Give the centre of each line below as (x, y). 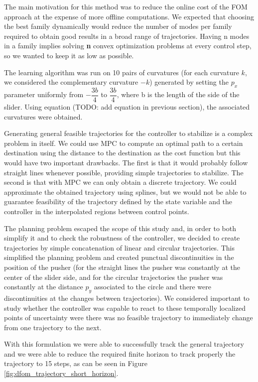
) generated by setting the (189, 82)
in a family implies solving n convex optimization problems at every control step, (128, 46)
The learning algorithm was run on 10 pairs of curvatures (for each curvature (122, 72)
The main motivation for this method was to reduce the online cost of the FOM (126, 6)
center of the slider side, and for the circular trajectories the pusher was (114, 277)
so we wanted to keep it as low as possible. (69, 55)
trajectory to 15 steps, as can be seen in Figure (76, 363)
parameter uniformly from (44, 94)
